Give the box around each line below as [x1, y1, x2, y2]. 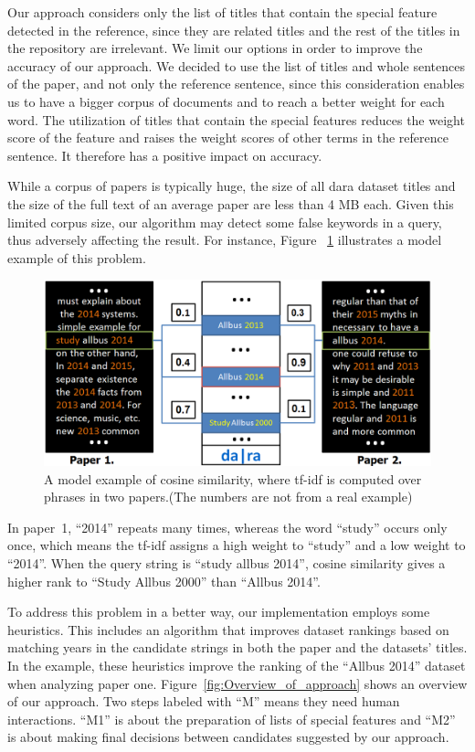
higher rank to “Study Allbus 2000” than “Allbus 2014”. [7, 571, 321, 590]
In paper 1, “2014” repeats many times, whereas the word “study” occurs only [7, 517, 448, 536]
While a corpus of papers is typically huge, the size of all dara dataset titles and [7, 176, 456, 196]
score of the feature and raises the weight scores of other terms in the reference [7, 128, 449, 147]
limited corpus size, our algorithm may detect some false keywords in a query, [7, 212, 442, 231]
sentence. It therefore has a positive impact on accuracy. [7, 145, 322, 164]
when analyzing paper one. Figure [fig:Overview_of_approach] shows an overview [7, 673, 468, 693]
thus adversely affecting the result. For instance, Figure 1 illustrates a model [7, 230, 442, 249]
